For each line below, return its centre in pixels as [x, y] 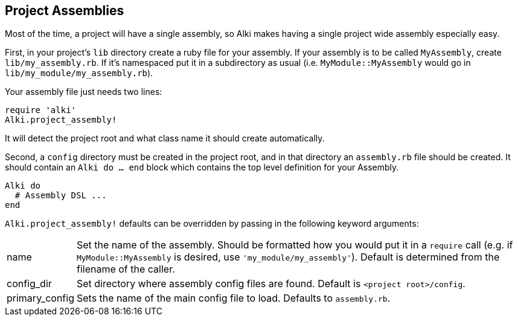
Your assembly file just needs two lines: [84, 92]
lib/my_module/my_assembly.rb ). [79, 73]
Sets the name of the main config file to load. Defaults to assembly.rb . [233, 298]
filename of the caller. [126, 269]
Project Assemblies [65, 11]
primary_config [40, 298]
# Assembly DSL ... [61, 196]
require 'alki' [41, 110]
